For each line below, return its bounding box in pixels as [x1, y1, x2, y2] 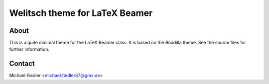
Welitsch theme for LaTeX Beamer [9, 7, 153, 18]
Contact [9, 60, 35, 68]
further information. [9, 46, 50, 52]
